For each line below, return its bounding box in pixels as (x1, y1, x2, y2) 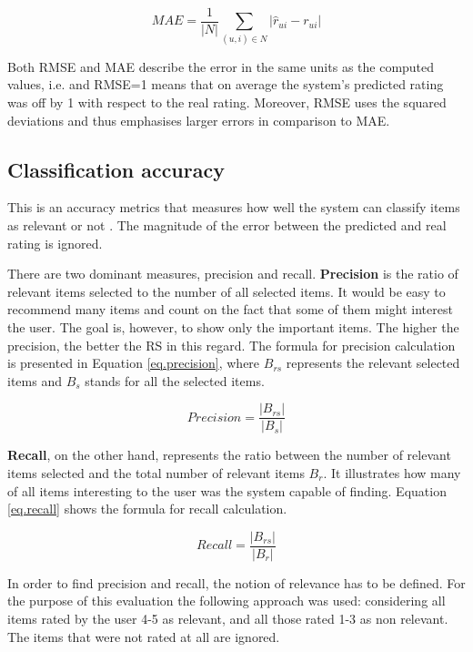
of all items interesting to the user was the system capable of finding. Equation (7, 481, 447, 500)
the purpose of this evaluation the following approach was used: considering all (7, 591, 446, 610)
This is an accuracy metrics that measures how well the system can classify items (7, 198, 460, 217)
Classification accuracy (7, 155, 225, 183)
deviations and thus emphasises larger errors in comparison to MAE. (7, 110, 390, 129)
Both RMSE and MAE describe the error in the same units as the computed (7, 56, 435, 76)
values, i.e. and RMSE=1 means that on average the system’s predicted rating (7, 75, 444, 94)
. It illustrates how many (323, 463, 461, 482)
